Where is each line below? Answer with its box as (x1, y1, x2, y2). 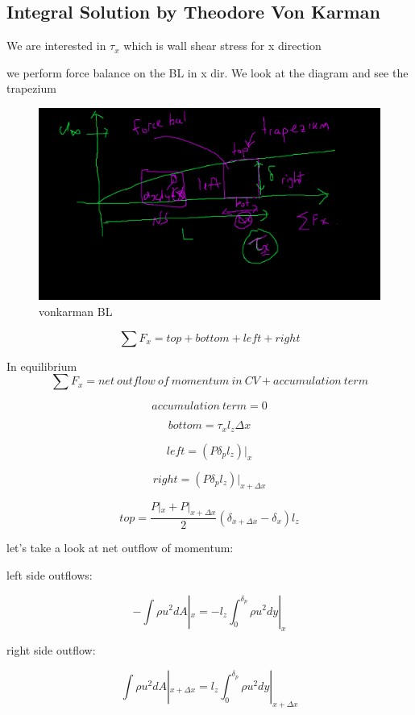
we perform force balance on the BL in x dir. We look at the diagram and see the (6, 64, 409, 81)
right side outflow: (6, 642, 96, 659)
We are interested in (6, 37, 106, 54)
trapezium (6, 80, 56, 97)
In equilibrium (6, 357, 77, 374)
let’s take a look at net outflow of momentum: (6, 539, 234, 556)
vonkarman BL (39, 303, 113, 320)
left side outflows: (6, 566, 93, 583)
